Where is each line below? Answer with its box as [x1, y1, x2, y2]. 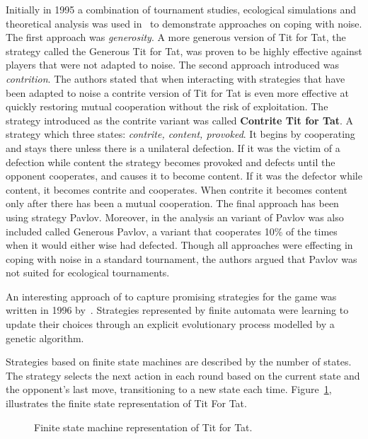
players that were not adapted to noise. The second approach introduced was [6, 57, 340, 72]
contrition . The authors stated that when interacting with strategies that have [6, 71, 345, 86]
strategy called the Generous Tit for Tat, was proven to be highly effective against [6, 43, 362, 58]
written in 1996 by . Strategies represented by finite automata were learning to [6, 303, 349, 317]
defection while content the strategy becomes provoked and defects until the [6, 154, 335, 169]
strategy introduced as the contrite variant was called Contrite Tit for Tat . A [6, 112, 354, 127]
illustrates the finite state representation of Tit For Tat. [6, 396, 247, 411]
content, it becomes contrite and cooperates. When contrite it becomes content [6, 182, 347, 197]
